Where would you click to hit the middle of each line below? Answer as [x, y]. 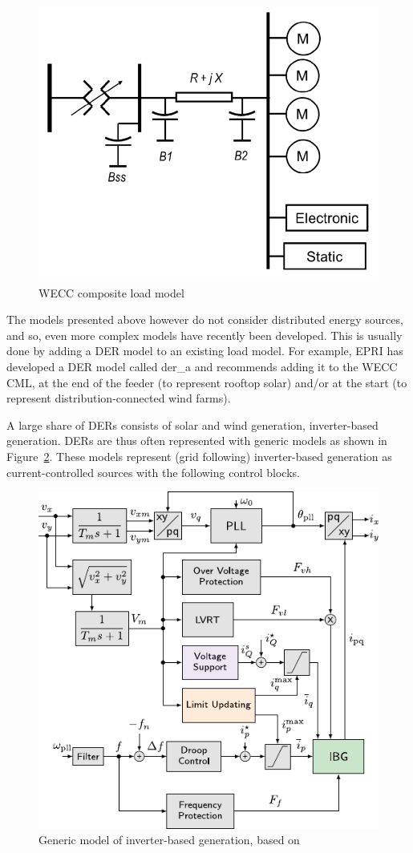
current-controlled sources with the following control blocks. [153, 472]
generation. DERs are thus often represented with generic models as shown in [197, 441]
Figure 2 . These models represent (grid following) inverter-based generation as [199, 456]
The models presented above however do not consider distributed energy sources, [205, 319]
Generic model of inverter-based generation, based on [169, 840]
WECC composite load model [111, 292]
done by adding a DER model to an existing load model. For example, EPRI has [205, 351]
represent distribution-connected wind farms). [119, 398]
